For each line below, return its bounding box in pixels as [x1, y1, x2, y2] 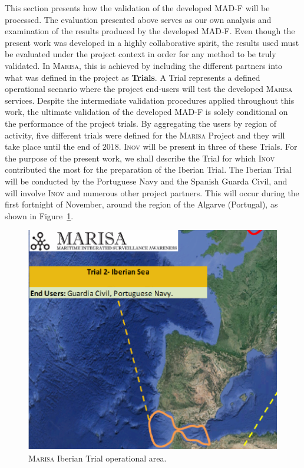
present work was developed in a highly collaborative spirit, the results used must [5, 36, 299, 48]
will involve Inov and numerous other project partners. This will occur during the [5, 186, 299, 199]
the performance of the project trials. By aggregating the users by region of [5, 117, 277, 129]
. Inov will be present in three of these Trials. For [118, 140, 298, 153]
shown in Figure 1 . [5, 209, 74, 222]
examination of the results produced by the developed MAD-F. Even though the [5, 25, 295, 37]
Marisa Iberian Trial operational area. [28, 451, 167, 464]
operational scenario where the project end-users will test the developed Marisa [5, 83, 293, 95]
